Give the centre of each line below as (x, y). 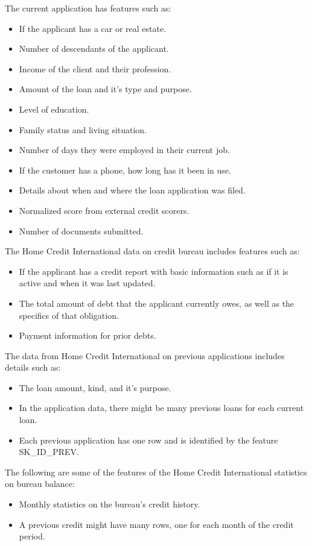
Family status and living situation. (83, 129)
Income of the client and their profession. (95, 68)
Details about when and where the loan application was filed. (132, 190)
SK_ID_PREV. (49, 452)
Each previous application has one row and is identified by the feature (148, 440)
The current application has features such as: (88, 8)
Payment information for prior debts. (88, 335)
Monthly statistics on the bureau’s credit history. (110, 504)
